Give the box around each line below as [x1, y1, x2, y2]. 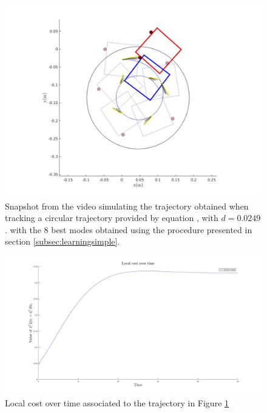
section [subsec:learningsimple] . [5, 235, 120, 248]
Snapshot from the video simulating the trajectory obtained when [5, 199, 249, 212]
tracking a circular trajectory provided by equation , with [5, 211, 218, 224]
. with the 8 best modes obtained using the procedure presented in [5, 223, 252, 236]
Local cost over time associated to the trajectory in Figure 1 [5, 397, 229, 409]
